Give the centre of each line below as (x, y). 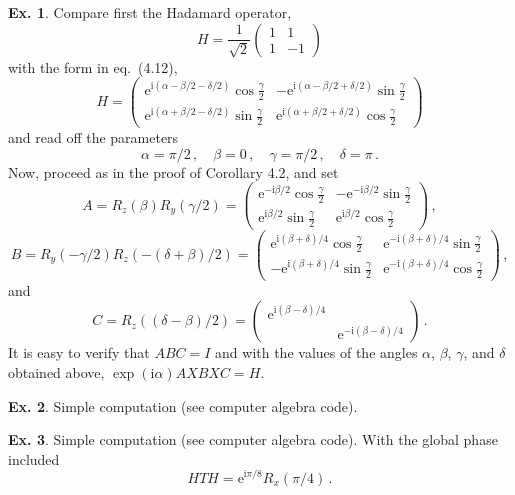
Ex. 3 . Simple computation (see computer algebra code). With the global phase (253, 439)
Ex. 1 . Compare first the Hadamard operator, (150, 12)
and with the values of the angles (316, 352)
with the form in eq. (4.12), (93, 66)
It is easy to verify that (79, 352)
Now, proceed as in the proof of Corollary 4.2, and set (173, 171)
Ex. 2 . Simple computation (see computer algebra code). (183, 405)
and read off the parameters (93, 136)
